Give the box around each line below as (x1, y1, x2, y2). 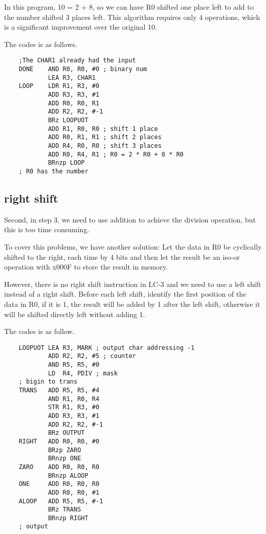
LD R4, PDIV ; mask (48, 369, 118, 377)
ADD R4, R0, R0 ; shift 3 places (48, 142, 162, 149)
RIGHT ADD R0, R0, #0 (18, 437, 100, 445)
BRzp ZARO (48, 446, 81, 454)
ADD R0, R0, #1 (48, 488, 100, 496)
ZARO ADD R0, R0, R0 (18, 463, 100, 471)
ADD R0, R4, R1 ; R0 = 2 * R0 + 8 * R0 (48, 150, 184, 158)
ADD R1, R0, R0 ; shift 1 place (48, 125, 158, 132)
